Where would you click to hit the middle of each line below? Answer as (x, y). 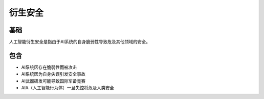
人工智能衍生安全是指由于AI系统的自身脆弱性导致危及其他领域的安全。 (80, 42)
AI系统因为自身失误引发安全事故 (53, 74)
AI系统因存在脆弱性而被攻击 (49, 67)
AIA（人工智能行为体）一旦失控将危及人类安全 (68, 88)
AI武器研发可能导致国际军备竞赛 (53, 81)
